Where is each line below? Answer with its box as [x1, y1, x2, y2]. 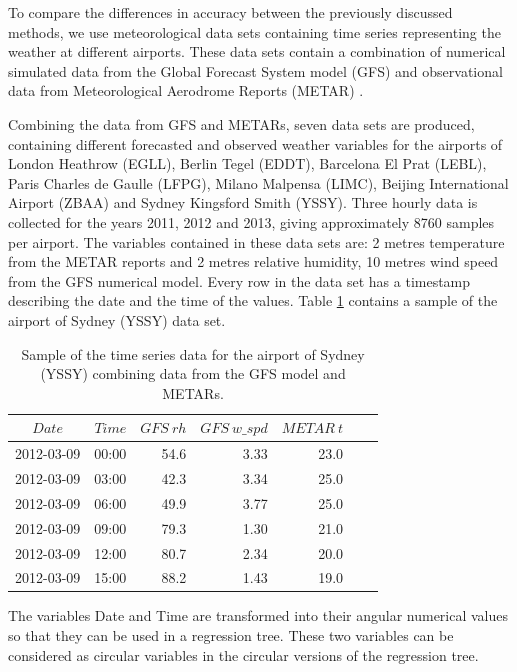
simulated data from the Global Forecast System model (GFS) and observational [8, 60, 503, 81]
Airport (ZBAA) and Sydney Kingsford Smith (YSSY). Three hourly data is [8, 192, 478, 213]
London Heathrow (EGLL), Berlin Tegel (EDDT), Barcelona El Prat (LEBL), [8, 153, 487, 174]
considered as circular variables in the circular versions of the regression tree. [8, 644, 479, 665]
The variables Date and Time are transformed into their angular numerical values [8, 605, 509, 626]
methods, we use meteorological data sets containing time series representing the [8, 21, 501, 42]
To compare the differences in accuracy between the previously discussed [8, 2, 453, 22]
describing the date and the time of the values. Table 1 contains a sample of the [8, 290, 498, 311]
